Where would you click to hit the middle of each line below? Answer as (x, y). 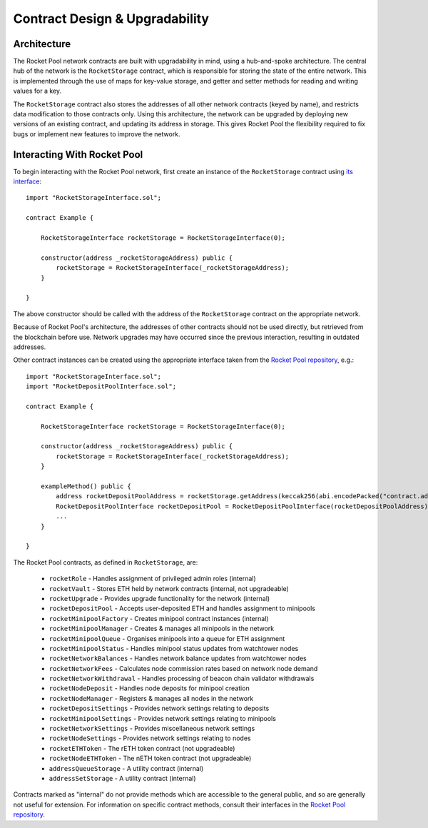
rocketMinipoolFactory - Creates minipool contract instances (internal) (159, 618)
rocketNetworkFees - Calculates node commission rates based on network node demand (183, 668)
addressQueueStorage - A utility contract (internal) (126, 768)
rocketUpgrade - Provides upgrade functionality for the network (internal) (159, 598)
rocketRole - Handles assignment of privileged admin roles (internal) (152, 579)
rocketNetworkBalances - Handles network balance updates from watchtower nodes (178, 658)
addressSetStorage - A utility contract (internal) (122, 778)
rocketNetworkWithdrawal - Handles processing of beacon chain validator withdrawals (182, 679)
